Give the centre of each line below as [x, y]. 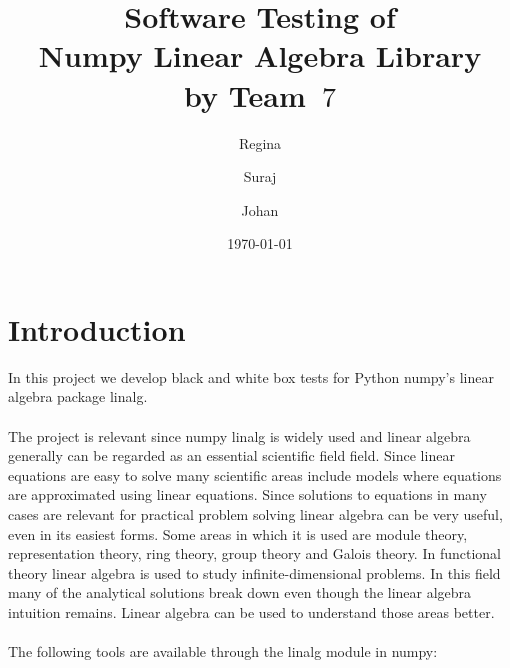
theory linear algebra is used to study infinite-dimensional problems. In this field [254, 572]
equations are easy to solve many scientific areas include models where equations [255, 474]
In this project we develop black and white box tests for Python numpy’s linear [251, 376]
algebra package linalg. [78, 396]
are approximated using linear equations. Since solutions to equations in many [247, 494]
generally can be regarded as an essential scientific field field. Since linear [231, 455]
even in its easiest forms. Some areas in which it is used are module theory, [238, 533]
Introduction [97, 328]
